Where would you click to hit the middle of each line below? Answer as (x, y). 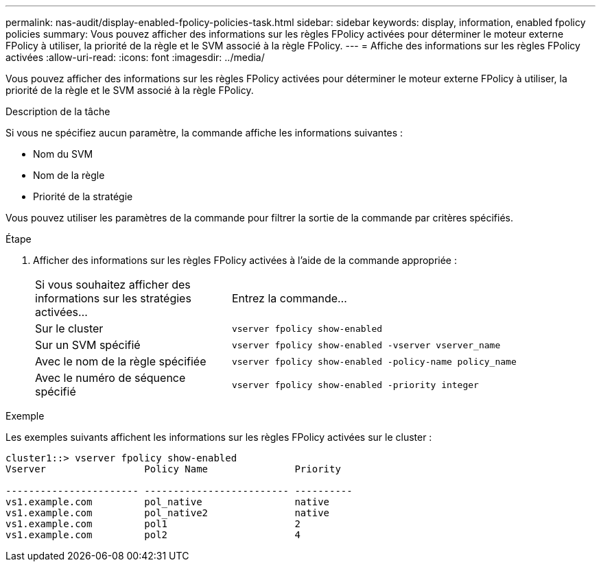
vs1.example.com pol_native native (168, 502)
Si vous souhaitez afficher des (113, 285)
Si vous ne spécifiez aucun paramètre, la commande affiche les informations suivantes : (204, 133)
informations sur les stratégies (113, 298)
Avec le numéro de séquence (110, 378)
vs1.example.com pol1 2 (153, 524)
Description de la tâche (58, 111)
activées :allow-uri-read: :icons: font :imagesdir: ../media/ (135, 57)
